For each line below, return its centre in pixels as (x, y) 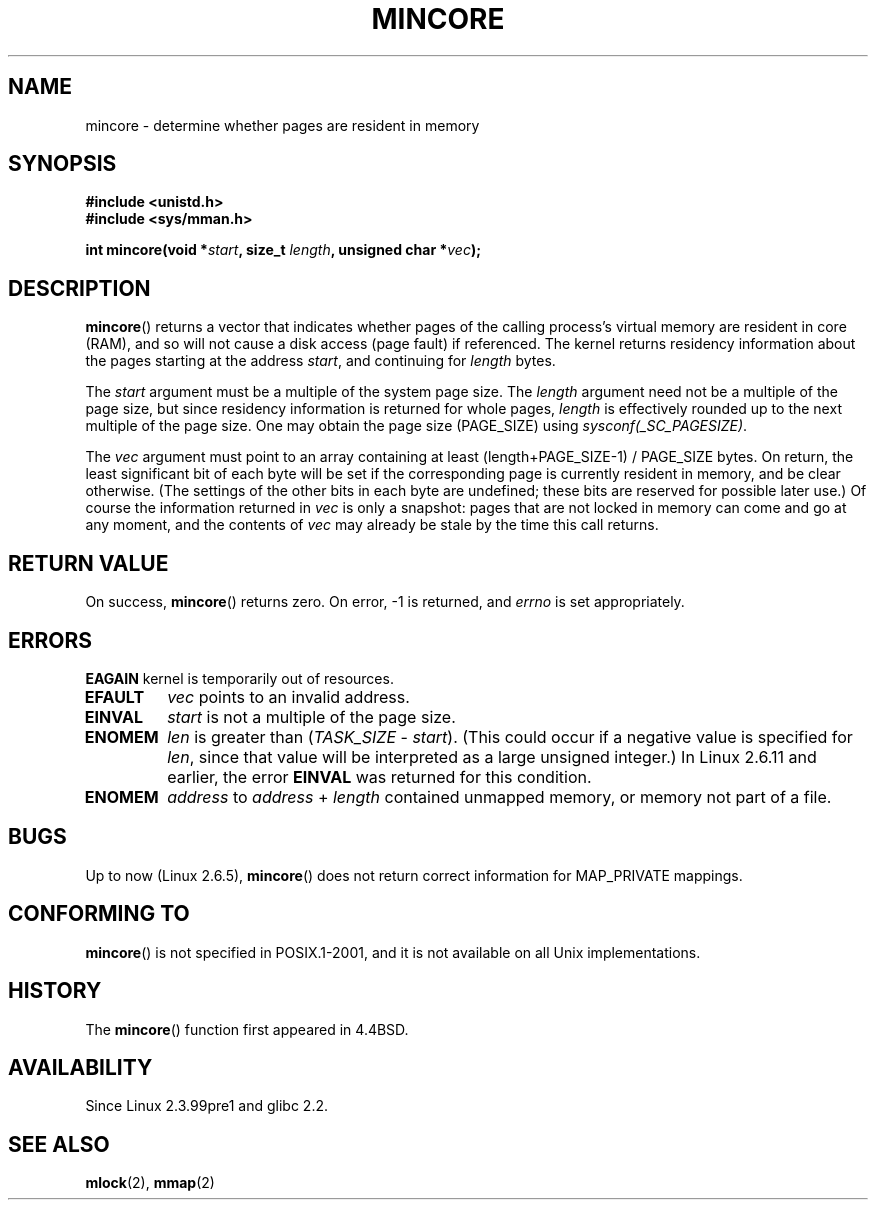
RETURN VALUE (88, 563)
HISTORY (55, 991)
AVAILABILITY (80, 1067)
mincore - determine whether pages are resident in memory (282, 125)
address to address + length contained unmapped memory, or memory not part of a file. (499, 796)
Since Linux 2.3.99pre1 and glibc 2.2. (206, 1106)
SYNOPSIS (62, 164)
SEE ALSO (59, 1144)
